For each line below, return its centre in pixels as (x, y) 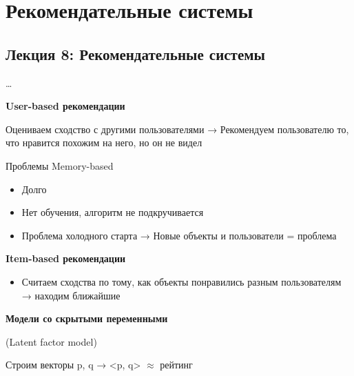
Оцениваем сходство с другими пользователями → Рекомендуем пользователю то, (177, 129)
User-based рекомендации (65, 106)
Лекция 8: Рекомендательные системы (135, 53)
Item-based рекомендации (66, 258)
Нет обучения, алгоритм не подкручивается (113, 212)
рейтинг (176, 365)
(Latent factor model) (51, 341)
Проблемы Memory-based (60, 165)
